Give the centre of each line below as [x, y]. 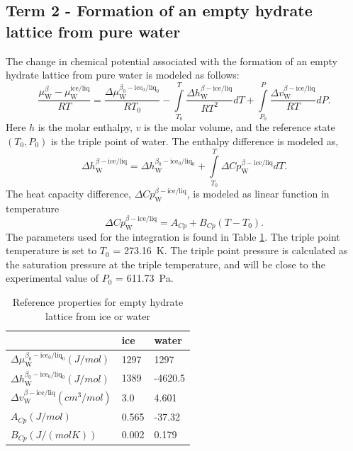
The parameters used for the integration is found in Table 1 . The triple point [173, 236]
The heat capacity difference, [68, 194]
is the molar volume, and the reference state [240, 127]
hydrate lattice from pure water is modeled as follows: [123, 75]
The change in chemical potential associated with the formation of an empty [172, 61]
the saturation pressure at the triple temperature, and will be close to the [166, 264]
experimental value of [52, 278]
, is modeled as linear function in [258, 194]
